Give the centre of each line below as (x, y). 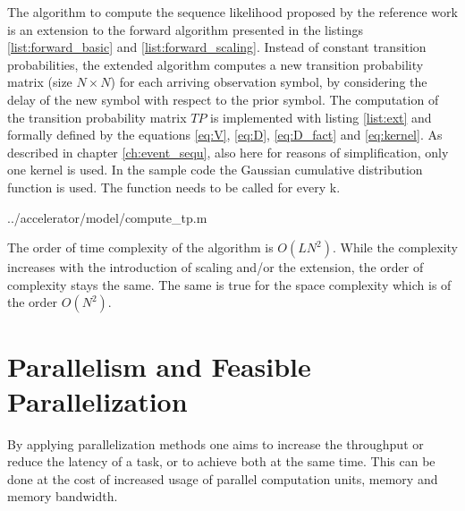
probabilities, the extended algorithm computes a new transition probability (216, 64)
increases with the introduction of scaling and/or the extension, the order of (216, 267)
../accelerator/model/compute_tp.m (107, 217)
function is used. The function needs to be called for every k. (174, 187)
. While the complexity (395, 247)
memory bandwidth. (63, 496)
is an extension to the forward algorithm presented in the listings (185, 29)
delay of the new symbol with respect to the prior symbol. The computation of (223, 99)
